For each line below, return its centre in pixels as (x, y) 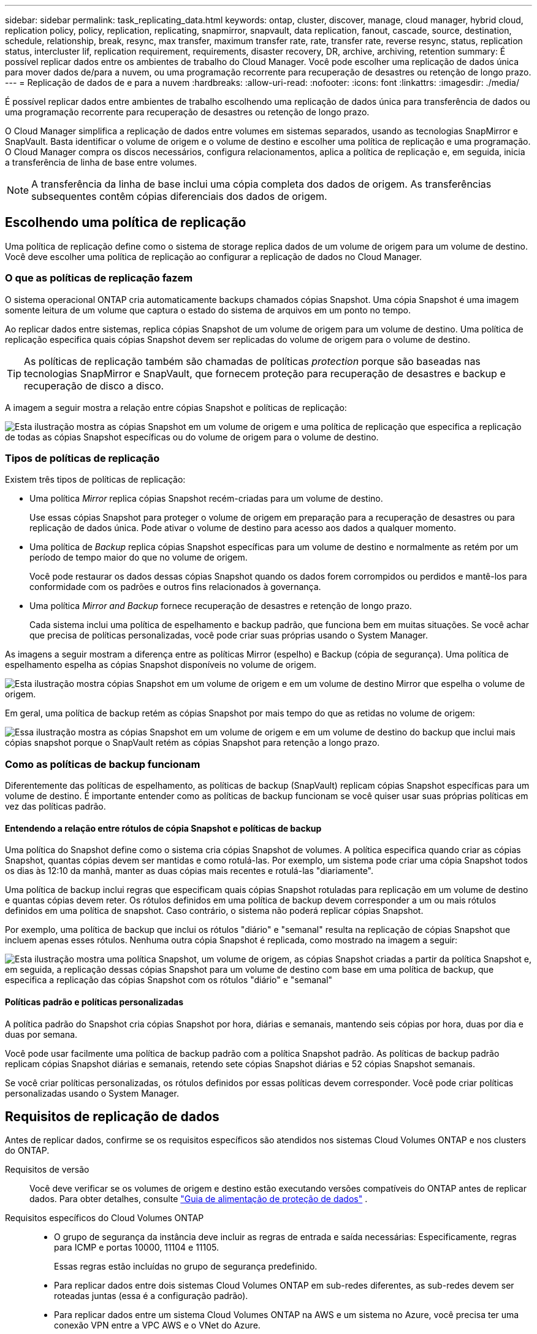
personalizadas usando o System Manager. (92, 1093)
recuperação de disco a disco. (94, 385)
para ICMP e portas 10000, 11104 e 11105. (137, 1248)
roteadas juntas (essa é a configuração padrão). (151, 1296)
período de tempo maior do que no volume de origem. (139, 558)
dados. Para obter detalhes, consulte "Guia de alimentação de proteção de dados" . (199, 1199)
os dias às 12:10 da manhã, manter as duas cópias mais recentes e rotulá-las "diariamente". (189, 871)
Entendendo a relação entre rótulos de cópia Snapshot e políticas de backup (163, 828)
